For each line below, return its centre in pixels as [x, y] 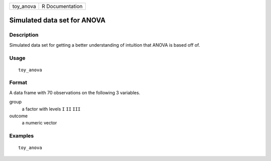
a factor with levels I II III [51, 109]
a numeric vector [39, 123]
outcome [18, 116]
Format [18, 83]
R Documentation [62, 6]
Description [24, 35]
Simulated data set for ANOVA [57, 20]
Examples [22, 136]
